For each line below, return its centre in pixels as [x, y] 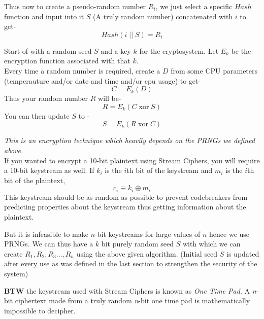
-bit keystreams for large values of [148, 234]
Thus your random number [46, 98]
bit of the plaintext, [35, 180]
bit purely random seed [137, 244]
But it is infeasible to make [46, 234]
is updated [243, 253]
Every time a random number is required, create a [82, 70]
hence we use [229, 234]
